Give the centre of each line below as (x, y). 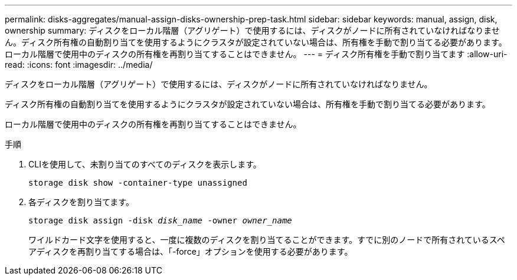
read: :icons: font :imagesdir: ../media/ (79, 65)
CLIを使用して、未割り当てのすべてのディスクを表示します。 (145, 164)
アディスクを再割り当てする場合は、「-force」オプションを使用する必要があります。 (191, 251)
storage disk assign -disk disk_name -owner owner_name (160, 220)
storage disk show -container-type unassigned (138, 183)
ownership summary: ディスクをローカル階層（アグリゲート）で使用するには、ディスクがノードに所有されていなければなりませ (252, 30)
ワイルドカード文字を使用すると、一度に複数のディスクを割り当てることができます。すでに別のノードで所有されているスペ (267, 240)
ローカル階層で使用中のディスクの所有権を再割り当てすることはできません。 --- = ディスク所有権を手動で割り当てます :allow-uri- (256, 54)
